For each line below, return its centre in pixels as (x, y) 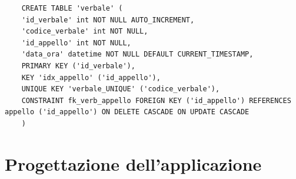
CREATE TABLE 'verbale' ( (72, 8)
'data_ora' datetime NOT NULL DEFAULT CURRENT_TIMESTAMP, (137, 54)
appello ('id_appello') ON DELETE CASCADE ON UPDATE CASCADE (127, 112)
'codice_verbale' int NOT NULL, (85, 32)
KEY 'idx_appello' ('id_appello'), (91, 77)
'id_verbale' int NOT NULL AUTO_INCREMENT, (108, 20)
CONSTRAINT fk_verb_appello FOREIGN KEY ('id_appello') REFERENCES (156, 100)
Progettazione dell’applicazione (133, 163)
